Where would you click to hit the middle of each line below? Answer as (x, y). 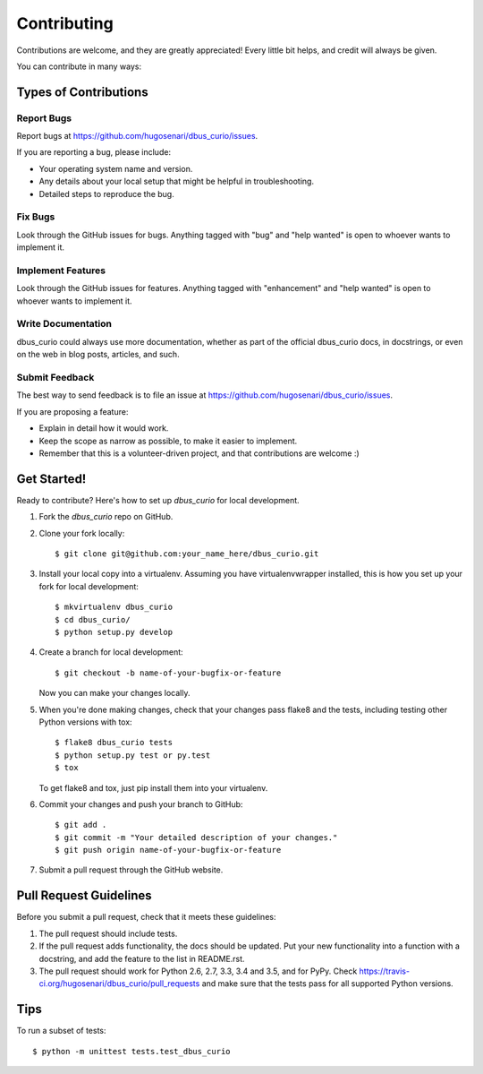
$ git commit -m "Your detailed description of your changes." (196, 837)
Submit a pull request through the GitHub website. (131, 870)
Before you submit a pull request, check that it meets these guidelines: (146, 917)
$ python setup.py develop (114, 632)
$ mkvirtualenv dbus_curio (114, 607)
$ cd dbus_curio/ (93, 619)
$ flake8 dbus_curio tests (114, 743)
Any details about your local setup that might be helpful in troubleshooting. (177, 181)
